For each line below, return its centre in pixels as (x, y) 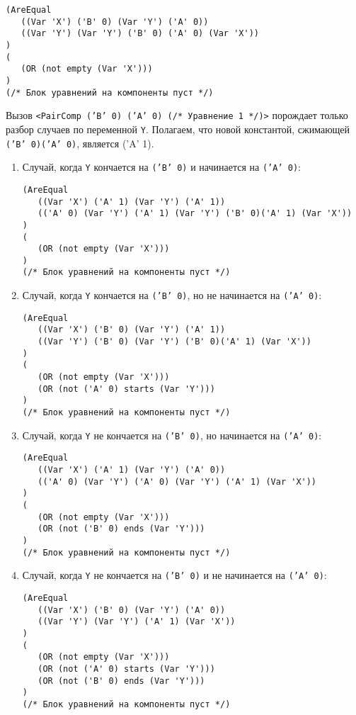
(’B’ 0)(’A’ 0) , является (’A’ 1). (80, 143)
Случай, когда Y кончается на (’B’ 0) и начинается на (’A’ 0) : (161, 167)
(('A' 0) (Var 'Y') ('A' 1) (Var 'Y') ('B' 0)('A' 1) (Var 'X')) (195, 214)
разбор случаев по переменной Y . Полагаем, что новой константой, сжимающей (178, 129)
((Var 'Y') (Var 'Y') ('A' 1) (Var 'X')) (137, 622)
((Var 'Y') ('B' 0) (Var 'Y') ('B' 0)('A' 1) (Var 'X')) (174, 342)
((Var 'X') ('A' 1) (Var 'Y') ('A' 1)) (132, 202)
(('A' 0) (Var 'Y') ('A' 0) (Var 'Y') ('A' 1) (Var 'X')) (177, 482)
